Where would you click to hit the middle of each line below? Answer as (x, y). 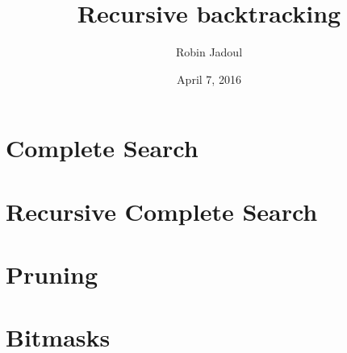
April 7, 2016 (209, 79)
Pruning (52, 274)
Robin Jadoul (209, 52)
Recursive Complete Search (162, 211)
